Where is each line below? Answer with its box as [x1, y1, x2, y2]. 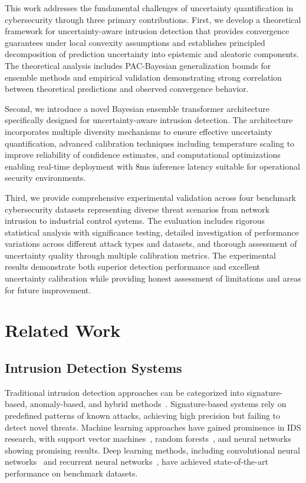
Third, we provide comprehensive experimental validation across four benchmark [5, 191, 297, 203]
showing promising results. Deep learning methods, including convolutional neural [5, 444, 300, 456]
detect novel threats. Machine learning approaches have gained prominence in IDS [5, 421, 301, 433]
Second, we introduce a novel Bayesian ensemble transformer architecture [5, 102, 270, 114]
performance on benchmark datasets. [5, 467, 138, 479]
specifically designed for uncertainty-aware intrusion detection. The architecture [5, 114, 293, 126]
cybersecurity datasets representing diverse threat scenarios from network [5, 203, 270, 215]
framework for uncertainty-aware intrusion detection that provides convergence [5, 25, 289, 37]
